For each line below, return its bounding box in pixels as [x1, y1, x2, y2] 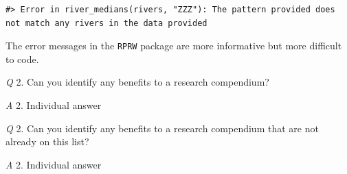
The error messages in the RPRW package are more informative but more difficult [5, 38, 342, 53]
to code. [5, 51, 39, 66]
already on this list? [5, 134, 89, 149]
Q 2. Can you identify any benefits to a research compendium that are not [5, 121, 319, 135]
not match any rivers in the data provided [5, 18, 208, 28]
